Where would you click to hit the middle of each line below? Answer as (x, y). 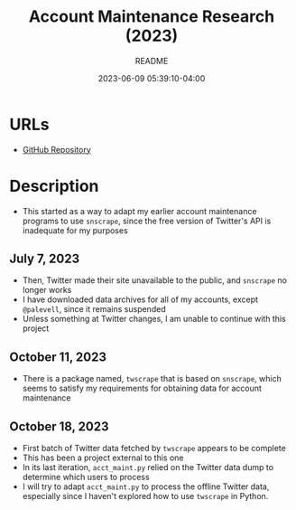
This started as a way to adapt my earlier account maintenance (139, 211)
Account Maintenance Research (152, 17)
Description (54, 186)
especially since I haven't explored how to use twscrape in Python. (145, 496)
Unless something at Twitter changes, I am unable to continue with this (154, 319)
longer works (47, 290)
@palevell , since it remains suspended (94, 309)
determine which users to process (86, 477)
